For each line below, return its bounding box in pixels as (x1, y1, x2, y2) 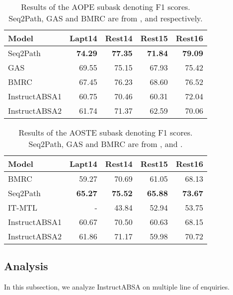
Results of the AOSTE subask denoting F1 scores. (18, 127, 193, 138)
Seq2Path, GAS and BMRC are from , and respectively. (8, 12, 203, 24)
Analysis (4, 258, 48, 274)
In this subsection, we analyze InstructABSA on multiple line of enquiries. (4, 282, 230, 292)
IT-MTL (8, 202, 37, 213)
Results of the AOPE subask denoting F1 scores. (21, 1, 190, 12)
